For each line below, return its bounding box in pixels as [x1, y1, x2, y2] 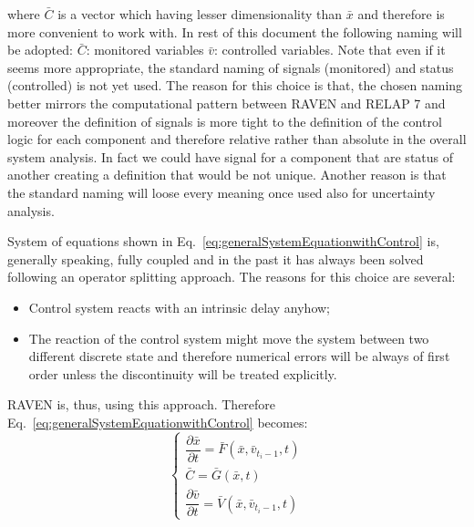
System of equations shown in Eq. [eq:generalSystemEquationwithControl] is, [7, 232, 439, 251]
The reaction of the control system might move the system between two [28, 328, 429, 347]
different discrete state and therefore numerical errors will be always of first [28, 346, 450, 366]
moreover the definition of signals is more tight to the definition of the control [7, 111, 442, 130]
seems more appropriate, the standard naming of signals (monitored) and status [7, 57, 454, 77]
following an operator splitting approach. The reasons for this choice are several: [7, 267, 456, 286]
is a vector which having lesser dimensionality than [57, 5, 343, 23]
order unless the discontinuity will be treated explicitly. [28, 364, 337, 383]
